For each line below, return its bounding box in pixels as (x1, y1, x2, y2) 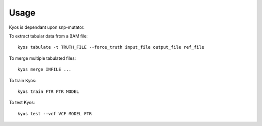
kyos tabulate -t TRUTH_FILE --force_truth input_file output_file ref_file (17, 44, 205, 50)
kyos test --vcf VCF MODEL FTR (17, 111, 92, 116)
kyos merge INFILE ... (17, 67, 72, 72)
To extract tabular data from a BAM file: (9, 33, 88, 39)
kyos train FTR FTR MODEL (17, 89, 80, 94)
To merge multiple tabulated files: (9, 55, 76, 61)
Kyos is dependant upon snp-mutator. (9, 24, 85, 30)
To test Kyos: (9, 100, 35, 106)
